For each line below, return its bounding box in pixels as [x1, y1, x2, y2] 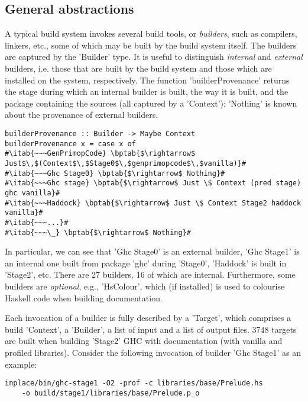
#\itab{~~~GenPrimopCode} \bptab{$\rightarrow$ [5, 149, 196, 158]
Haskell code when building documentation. [5, 291, 163, 304]
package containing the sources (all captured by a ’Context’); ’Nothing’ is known [5, 97, 297, 109]
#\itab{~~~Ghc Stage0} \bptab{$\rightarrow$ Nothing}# [5, 169, 225, 178]
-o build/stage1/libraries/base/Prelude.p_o [21, 388, 200, 397]
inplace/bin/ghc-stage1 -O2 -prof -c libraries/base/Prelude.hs [5, 379, 263, 388]
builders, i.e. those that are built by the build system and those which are [5, 62, 272, 74]
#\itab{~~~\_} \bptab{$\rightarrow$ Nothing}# [5, 228, 191, 237]
